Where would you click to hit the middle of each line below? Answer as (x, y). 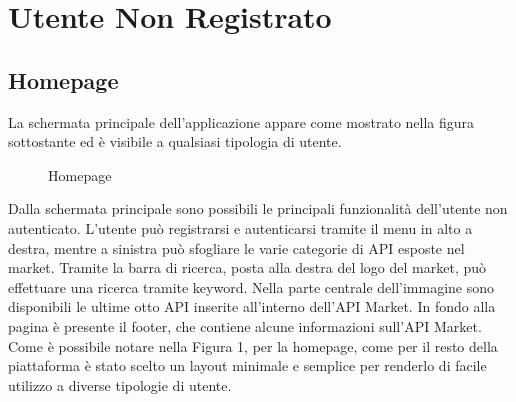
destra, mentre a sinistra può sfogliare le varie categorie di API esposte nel (236, 247)
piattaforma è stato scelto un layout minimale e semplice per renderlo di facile (247, 365)
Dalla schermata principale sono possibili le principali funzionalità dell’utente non (258, 208)
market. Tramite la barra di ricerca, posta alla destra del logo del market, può (247, 267)
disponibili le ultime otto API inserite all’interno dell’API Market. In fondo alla (252, 306)
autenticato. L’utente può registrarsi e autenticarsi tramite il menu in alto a (240, 227)
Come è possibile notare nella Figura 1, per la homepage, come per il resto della (253, 345)
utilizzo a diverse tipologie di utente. (120, 384)
